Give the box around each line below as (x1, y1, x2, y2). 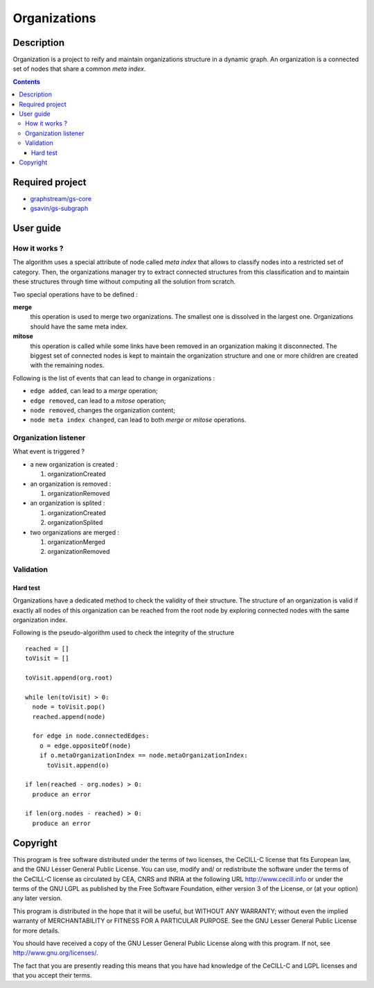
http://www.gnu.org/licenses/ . (12, 948, 98, 957)
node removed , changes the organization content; (30, 406, 176, 414)
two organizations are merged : (30, 528, 120, 537)
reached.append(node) (32, 713, 106, 720)
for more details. (12, 926, 60, 935)
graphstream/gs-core (30, 194, 92, 202)
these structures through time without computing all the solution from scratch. (12, 277, 235, 286)
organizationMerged (47, 537, 105, 546)
